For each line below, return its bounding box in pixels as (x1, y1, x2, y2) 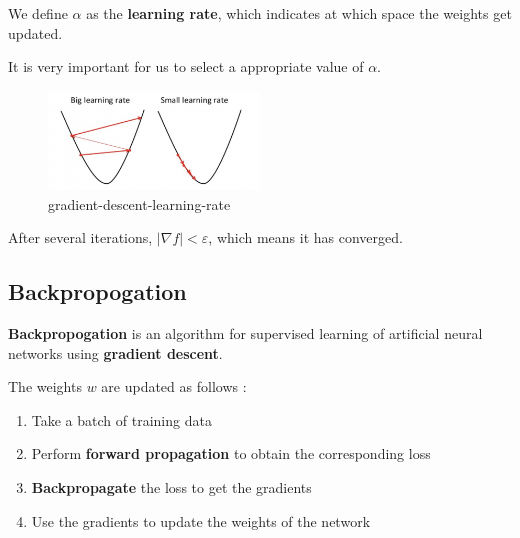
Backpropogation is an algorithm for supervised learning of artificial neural (8, 322, 483, 343)
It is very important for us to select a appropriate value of (8, 56, 364, 77)
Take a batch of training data (31, 409, 212, 430)
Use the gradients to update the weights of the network (31, 510, 371, 531)
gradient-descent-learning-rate (48, 193, 231, 214)
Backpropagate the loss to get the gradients (31, 476, 312, 497)
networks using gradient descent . (8, 342, 223, 363)
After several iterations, (8, 227, 153, 248)
